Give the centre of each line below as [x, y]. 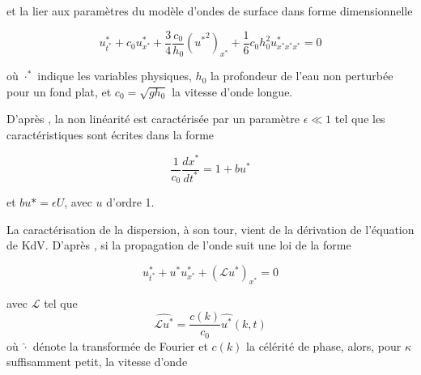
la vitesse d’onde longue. [232, 91]
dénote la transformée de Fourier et [120, 345]
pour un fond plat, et [59, 91]
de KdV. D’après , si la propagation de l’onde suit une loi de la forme [179, 245]
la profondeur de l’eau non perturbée [302, 76]
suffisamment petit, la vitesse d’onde [97, 362]
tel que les [360, 119]
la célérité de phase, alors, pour [324, 345]
